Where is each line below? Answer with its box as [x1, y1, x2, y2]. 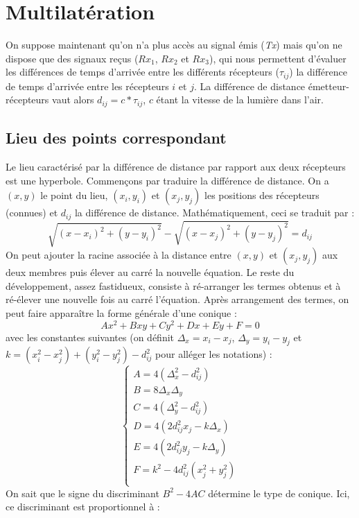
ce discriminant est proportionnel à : [6, 499, 160, 514]
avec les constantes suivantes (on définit [6, 329, 175, 344]
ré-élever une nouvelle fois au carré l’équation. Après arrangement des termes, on [6, 292, 349, 307]
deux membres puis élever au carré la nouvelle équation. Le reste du [6, 265, 295, 279]
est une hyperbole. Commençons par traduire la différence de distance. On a [6, 173, 329, 187]
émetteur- [308, 78, 349, 93]
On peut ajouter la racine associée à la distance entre [6, 248, 231, 262]
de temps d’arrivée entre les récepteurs [6, 78, 169, 93]
